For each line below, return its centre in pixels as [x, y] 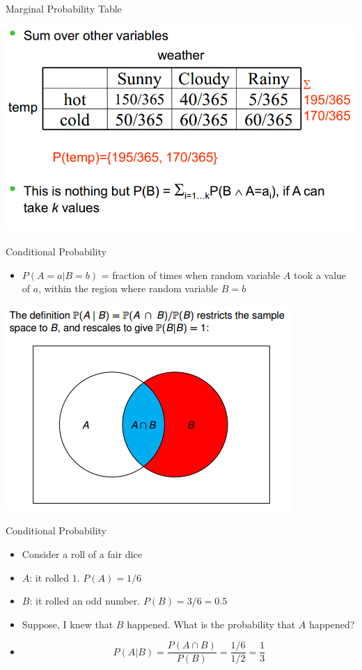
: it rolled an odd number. [85, 601]
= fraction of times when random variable [191, 274]
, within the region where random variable [128, 288]
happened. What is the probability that [211, 624]
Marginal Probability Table [64, 8]
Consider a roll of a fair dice [82, 554]
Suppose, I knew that [68, 624]
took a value [320, 274]
